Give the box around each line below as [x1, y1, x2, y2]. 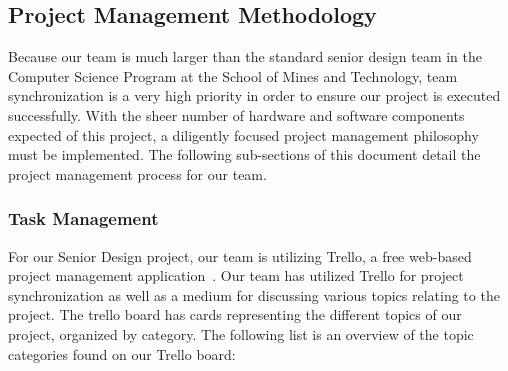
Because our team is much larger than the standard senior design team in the [8, 46, 483, 67]
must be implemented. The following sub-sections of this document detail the [8, 144, 481, 165]
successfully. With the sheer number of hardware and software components [8, 104, 465, 125]
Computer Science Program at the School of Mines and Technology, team [8, 65, 458, 86]
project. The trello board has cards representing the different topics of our [8, 304, 462, 325]
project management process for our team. [8, 163, 267, 184]
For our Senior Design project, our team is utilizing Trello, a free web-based [8, 245, 472, 266]
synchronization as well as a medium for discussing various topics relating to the [8, 284, 500, 305]
